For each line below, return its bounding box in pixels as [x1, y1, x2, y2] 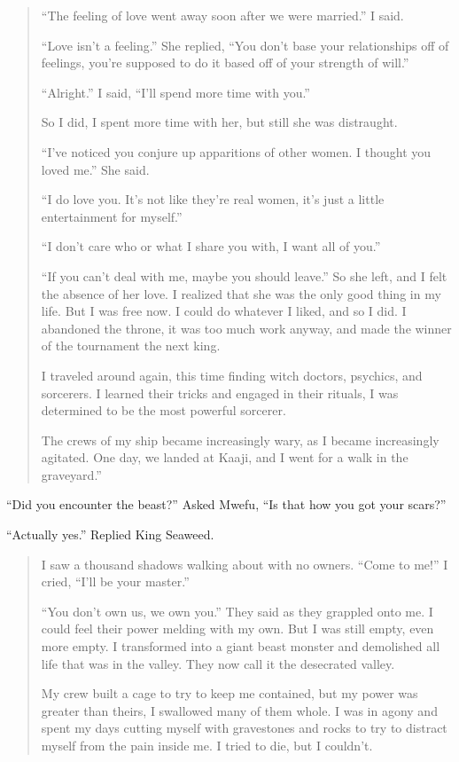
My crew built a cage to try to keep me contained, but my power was [41, 684, 418, 703]
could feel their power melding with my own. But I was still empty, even [41, 619, 434, 638]
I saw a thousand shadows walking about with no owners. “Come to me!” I [41, 554, 448, 573]
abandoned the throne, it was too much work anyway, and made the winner [41, 318, 452, 337]
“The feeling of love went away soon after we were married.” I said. [41, 6, 404, 24]
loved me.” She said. [41, 160, 150, 178]
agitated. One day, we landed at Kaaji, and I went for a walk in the [41, 448, 408, 467]
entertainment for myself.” [41, 207, 183, 225]
